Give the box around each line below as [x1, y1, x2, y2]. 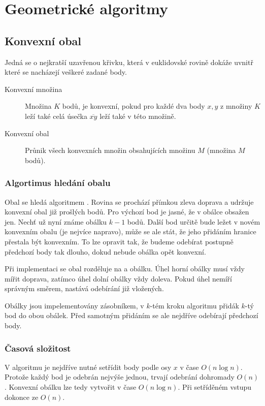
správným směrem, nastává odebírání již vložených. [5, 283, 164, 294]
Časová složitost [5, 341, 71, 354]
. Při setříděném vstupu [178, 382, 252, 392]
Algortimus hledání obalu [5, 176, 111, 189]
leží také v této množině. [100, 110, 176, 121]
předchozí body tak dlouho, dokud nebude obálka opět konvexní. [5, 246, 206, 257]
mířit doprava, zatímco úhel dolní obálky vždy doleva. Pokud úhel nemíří [5, 273, 232, 284]
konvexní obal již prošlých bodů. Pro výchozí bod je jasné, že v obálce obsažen [5, 206, 249, 217]
